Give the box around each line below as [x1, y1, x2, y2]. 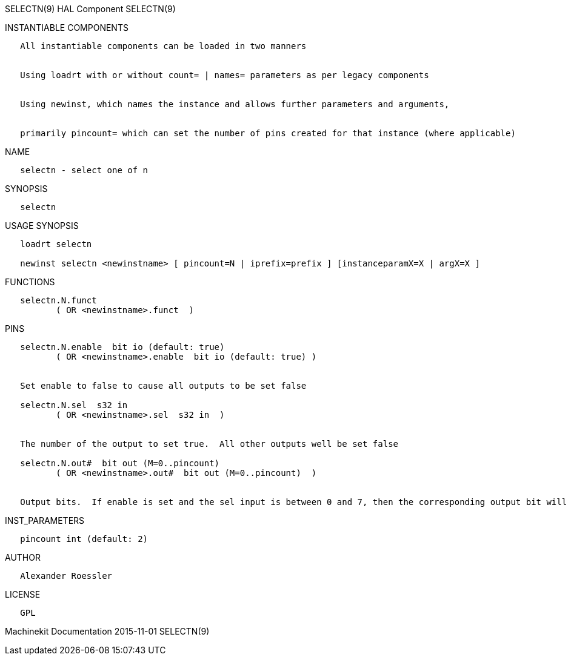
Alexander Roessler [20, 571, 113, 581]
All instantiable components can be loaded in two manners [20, 41, 307, 51]
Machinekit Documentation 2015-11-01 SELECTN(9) [5, 626, 210, 636]
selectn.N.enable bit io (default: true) [20, 342, 225, 352]
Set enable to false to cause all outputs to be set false [20, 381, 307, 391]
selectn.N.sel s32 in [20, 400, 128, 410]
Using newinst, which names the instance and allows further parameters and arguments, [20, 99, 450, 109]
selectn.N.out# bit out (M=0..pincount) [20, 458, 220, 468]
